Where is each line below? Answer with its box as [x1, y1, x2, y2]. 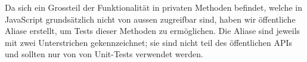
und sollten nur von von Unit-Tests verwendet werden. [5, 48, 203, 60]
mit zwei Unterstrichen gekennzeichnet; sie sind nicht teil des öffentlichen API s [5, 36, 293, 48]
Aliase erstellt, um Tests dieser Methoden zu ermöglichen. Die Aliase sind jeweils [5, 24, 300, 37]
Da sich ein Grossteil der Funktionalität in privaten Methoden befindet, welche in [5, 1, 303, 13]
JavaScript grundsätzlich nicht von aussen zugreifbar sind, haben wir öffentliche [5, 13, 296, 25]
